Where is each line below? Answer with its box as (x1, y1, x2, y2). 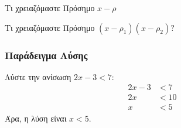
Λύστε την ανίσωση (5, 70, 71, 82)
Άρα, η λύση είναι (5, 112, 67, 124)
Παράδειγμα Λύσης (5, 47, 88, 62)
